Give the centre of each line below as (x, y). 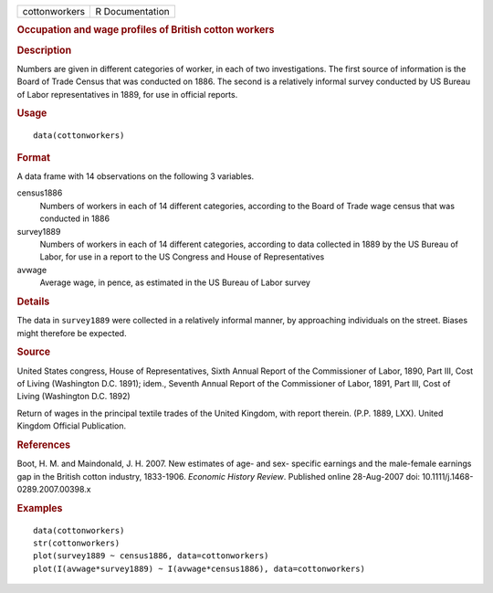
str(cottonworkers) (77, 543)
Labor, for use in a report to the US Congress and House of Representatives (182, 257)
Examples (40, 508)
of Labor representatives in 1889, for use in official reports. (127, 94)
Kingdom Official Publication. (72, 426)
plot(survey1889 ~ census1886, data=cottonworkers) (151, 556)
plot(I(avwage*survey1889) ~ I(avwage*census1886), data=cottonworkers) (199, 568)
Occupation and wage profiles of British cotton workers (146, 30)
